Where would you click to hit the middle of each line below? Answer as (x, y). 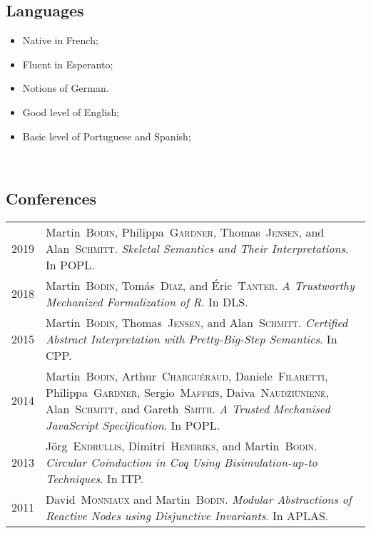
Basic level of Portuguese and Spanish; (107, 136)
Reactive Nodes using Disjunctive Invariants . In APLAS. (187, 515)
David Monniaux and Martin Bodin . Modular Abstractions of (199, 499)
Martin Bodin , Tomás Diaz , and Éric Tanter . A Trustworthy (200, 285)
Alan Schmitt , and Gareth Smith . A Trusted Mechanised (188, 408)
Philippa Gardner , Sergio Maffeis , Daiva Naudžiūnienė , (187, 392)
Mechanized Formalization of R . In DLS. (147, 301)
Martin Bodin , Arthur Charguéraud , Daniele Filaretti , (187, 376)
